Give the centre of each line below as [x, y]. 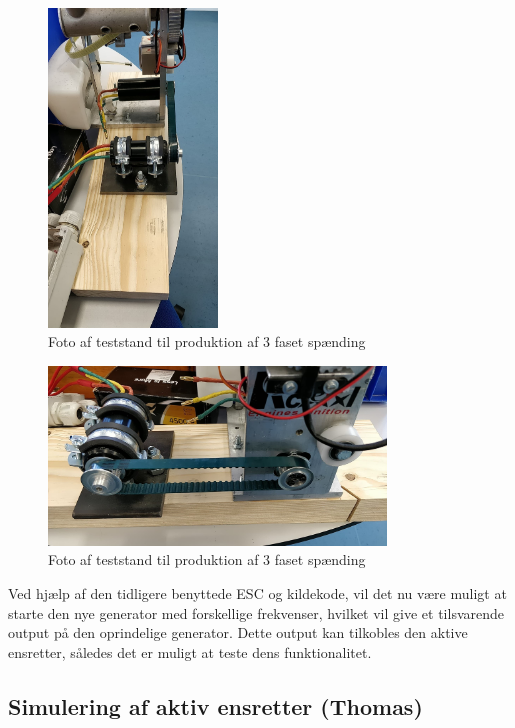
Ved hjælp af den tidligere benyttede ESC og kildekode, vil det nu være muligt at [257, 593]
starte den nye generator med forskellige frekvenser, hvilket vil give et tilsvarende [256, 612]
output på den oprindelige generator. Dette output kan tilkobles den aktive [238, 632]
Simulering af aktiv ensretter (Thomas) [215, 705]
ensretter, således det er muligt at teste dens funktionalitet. [190, 651]
